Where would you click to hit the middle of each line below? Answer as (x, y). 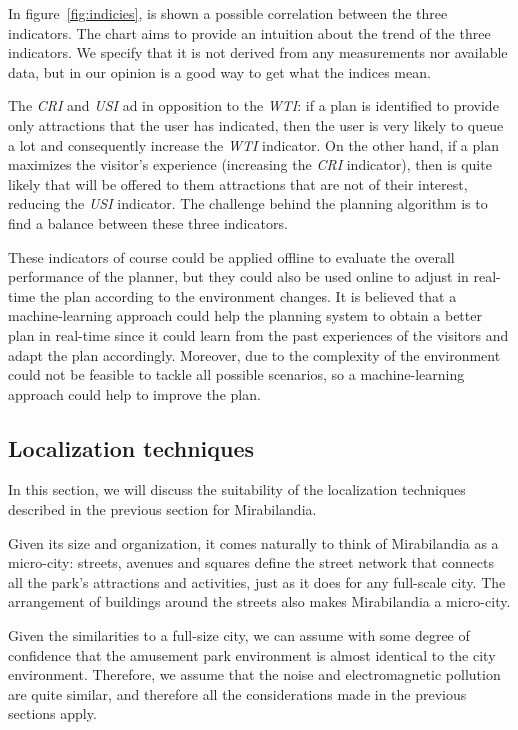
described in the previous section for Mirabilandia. (162, 509)
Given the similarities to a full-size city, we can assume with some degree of (239, 635)
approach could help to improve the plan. (134, 393)
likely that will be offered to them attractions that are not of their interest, (238, 183)
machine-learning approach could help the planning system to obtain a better (245, 315)
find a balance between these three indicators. (148, 222)
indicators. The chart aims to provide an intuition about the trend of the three (249, 32)
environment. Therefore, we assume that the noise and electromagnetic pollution (254, 674)
